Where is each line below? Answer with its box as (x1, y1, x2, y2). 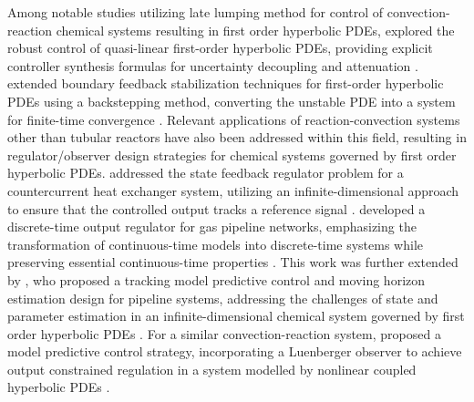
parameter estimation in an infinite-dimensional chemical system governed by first (7, 306, 465, 325)
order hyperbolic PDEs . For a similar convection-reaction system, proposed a (7, 324, 441, 343)
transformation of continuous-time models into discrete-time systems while (7, 234, 424, 253)
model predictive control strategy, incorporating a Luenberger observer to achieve (7, 342, 462, 361)
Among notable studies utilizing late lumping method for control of (7, 3, 384, 21)
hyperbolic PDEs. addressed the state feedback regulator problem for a (7, 163, 404, 182)
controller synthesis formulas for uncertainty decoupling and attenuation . (7, 56, 418, 75)
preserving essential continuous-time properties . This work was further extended (7, 253, 459, 272)
